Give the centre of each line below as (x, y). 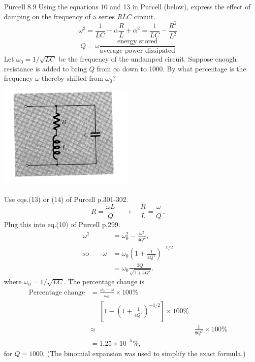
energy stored (138, 42)
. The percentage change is (104, 281)
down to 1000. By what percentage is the (184, 68)
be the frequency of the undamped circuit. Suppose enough (148, 59)
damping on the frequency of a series (60, 16)
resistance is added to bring (46, 68)
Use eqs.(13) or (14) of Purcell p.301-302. (66, 199)
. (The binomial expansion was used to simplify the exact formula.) (144, 353)
